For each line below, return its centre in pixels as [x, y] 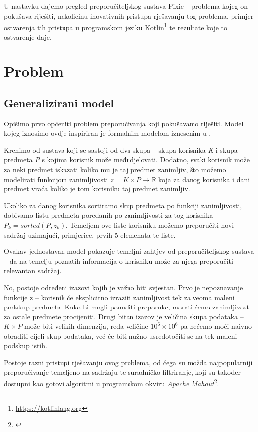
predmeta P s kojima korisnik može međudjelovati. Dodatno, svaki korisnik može [127, 159]
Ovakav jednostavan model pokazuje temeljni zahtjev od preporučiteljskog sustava [129, 251]
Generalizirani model [59, 102]
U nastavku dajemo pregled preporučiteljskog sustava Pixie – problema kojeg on [126, 6]
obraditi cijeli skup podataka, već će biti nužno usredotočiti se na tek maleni [121, 336]
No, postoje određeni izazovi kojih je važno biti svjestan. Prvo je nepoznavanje [124, 287]
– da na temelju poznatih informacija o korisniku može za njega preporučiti [119, 261]
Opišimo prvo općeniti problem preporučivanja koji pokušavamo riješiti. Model [124, 123]
